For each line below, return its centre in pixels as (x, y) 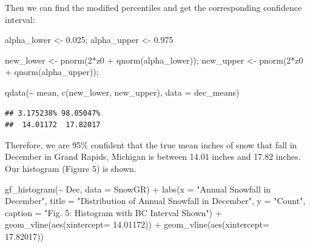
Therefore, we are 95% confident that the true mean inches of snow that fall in (151, 144)
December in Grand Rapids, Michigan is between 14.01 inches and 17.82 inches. (153, 156)
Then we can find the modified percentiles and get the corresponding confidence (153, 7)
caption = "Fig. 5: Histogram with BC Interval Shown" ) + (113, 212)
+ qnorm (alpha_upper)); (52, 72)
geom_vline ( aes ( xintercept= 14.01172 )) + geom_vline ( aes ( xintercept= (137, 224)
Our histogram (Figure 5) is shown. (71, 168)
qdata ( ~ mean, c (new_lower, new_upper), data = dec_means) (122, 92)
